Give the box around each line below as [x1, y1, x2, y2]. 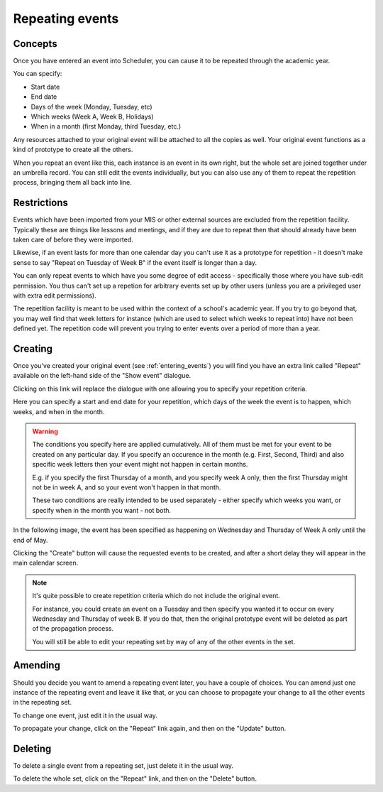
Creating [13, 342, 53, 354]
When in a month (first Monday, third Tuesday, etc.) [30, 122, 182, 131]
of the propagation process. [32, 624, 114, 633]
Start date [30, 82, 60, 91]
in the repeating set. [13, 698, 72, 707]
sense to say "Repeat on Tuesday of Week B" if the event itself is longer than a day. [13, 258, 257, 266]
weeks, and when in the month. [13, 407, 105, 416]
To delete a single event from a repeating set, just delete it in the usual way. [13, 761, 234, 770]
